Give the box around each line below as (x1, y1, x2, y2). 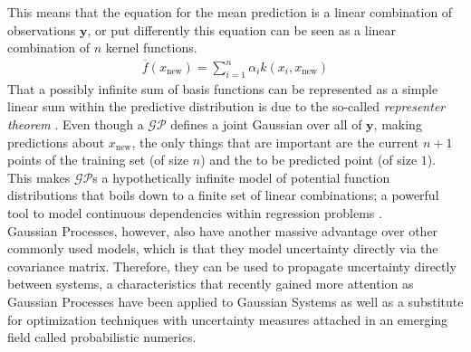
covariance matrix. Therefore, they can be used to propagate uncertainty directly (7, 256, 457, 275)
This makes (7, 167, 71, 186)
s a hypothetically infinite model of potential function (92, 167, 390, 186)
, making (373, 115, 422, 134)
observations (7, 20, 76, 39)
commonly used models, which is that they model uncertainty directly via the (7, 239, 438, 258)
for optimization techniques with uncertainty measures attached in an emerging (7, 309, 448, 328)
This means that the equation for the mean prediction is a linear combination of (7, 3, 453, 21)
